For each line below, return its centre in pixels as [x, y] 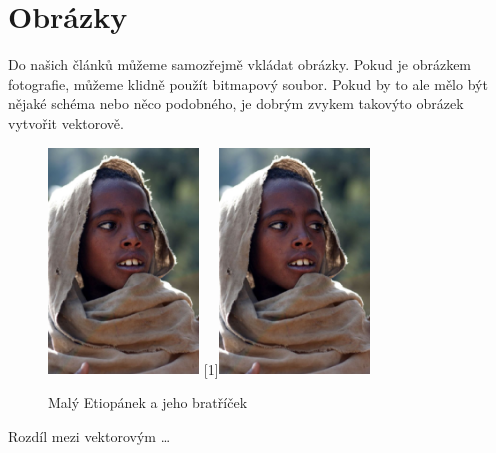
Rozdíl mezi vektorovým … [89, 435]
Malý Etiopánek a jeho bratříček [148, 402]
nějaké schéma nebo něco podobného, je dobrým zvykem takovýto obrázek [236, 103]
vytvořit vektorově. [66, 122]
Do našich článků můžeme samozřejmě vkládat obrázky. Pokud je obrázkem [240, 64]
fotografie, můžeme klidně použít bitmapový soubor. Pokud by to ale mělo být [248, 83]
